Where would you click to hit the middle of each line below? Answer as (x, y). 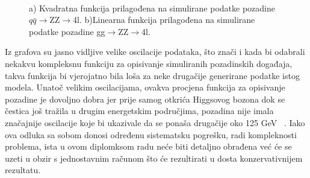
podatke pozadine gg (67, 31)
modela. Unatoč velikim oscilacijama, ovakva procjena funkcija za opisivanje (145, 87)
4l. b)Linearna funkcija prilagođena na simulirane (164, 20)
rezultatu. (23, 170)
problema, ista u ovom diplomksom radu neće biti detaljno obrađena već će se (148, 146)
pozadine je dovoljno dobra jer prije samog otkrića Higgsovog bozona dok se (145, 99)
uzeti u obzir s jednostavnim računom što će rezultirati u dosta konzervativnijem (154, 158)
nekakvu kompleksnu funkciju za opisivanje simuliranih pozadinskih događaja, (149, 63)
